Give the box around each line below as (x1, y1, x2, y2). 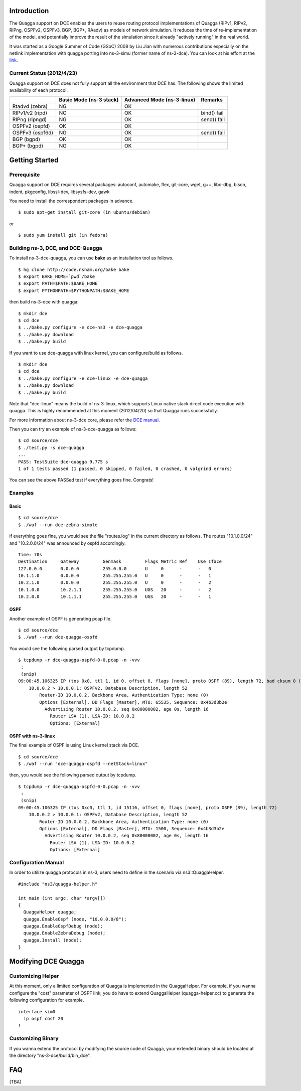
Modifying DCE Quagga (9, 957, 85, 966)
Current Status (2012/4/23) (9, 70, 78, 77)
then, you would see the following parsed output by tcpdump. (9, 772, 136, 778)
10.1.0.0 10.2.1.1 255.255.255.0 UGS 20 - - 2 (18, 587, 212, 592)
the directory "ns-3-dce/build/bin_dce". (9, 1052, 91, 1058)
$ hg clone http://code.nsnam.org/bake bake (18, 266, 130, 272)
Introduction (9, 7, 49, 15)
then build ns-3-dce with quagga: (9, 299, 79, 305)
